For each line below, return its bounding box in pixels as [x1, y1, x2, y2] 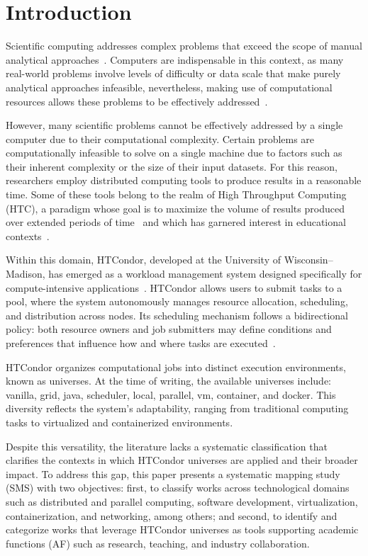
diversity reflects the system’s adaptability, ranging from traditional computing [6, 401, 349, 416]
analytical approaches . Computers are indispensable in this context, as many [6, 52, 344, 67]
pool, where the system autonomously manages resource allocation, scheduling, [6, 294, 348, 309]
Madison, [6, 266, 45, 281]
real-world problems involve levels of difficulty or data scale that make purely [6, 66, 341, 81]
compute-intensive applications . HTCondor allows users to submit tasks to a [6, 280, 342, 295]
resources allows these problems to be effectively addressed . [6, 93, 268, 108]
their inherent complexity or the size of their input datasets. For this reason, [6, 159, 338, 174]
